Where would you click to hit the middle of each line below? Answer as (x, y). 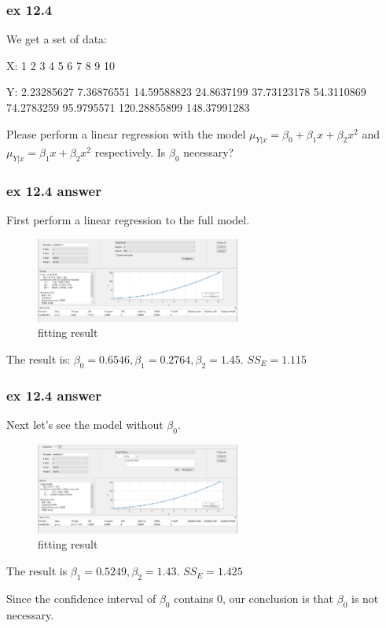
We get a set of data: (57, 39)
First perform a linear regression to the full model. (128, 220)
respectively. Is (130, 152)
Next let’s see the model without (85, 425)
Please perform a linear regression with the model (126, 133)
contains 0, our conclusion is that (254, 598)
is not (365, 598)
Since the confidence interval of (81, 598)
